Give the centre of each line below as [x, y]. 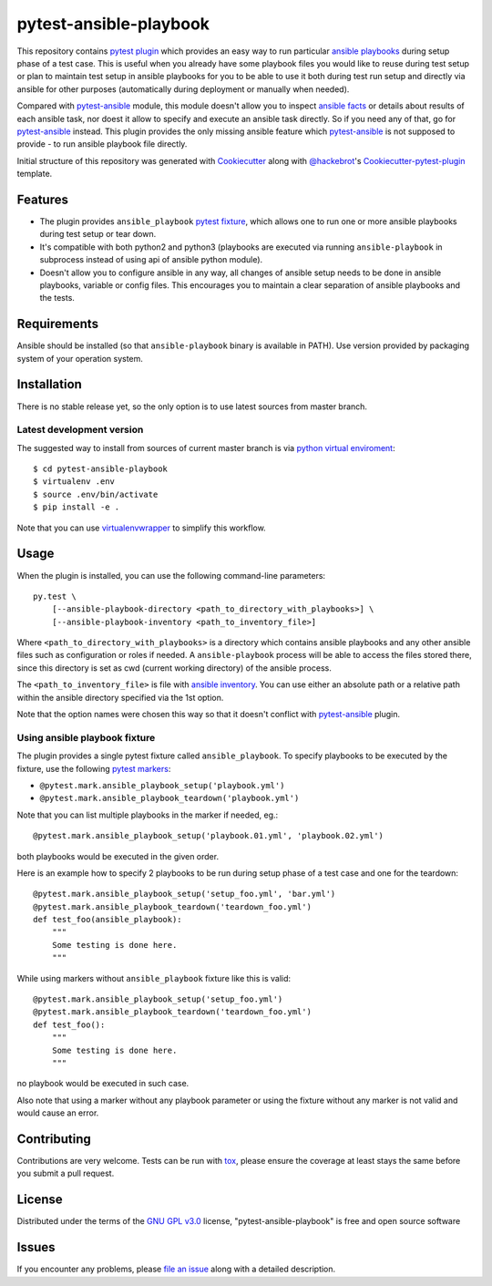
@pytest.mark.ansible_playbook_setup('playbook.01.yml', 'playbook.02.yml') [209, 836]
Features [42, 199]
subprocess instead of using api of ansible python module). [151, 260]
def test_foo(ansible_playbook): [108, 920]
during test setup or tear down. [98, 234]
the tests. [57, 298]
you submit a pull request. [66, 1173]
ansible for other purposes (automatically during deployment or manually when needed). [183, 89]
